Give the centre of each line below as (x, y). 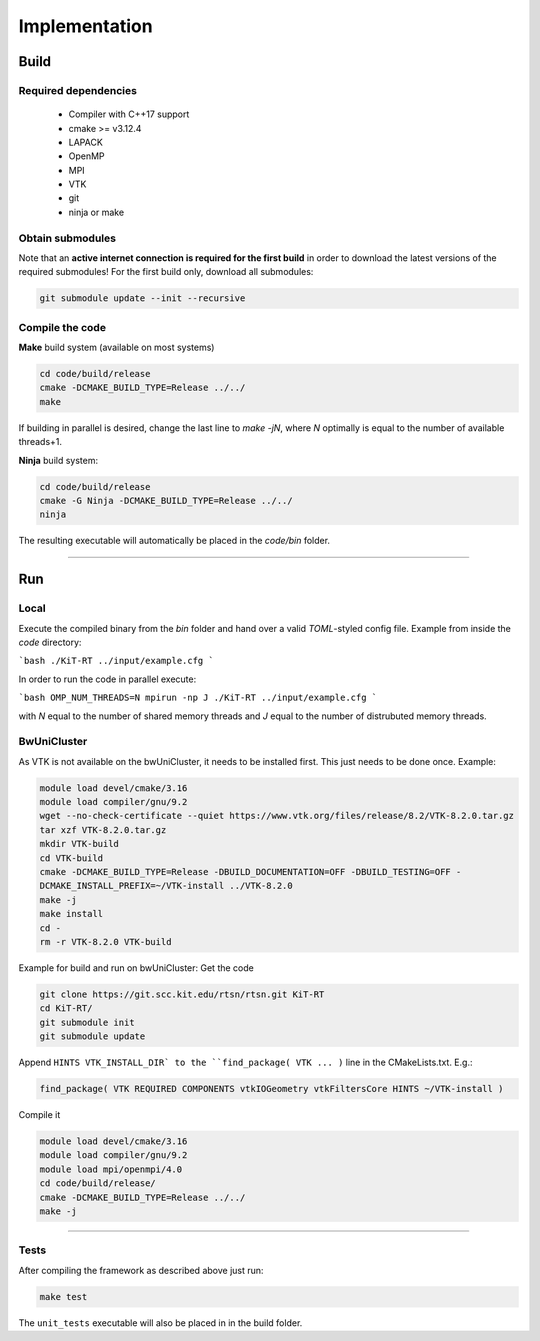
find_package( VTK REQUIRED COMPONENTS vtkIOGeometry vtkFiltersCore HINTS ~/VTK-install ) (271, 1089)
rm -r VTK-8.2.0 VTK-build (105, 941)
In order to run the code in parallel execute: (107, 679)
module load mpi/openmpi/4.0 (111, 1169)
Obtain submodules (67, 238)
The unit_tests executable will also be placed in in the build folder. (160, 1322)
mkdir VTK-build (79, 844)
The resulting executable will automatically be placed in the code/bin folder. (174, 541)
